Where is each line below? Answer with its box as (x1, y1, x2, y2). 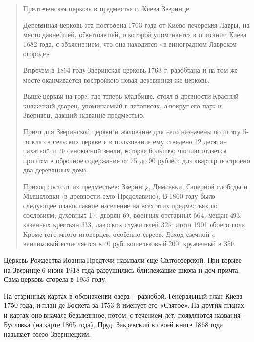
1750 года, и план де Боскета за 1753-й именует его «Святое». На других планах (4, 300, 245, 310)
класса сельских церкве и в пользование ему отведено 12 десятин (31, 136, 227, 146)
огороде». (23, 48, 51, 59)
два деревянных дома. (23, 165, 88, 175)
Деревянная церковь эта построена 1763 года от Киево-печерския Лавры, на (23, 20, 250, 30)
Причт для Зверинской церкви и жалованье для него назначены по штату (23, 126, 241, 136)
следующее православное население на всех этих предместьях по (23, 200, 218, 211)
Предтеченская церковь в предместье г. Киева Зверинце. (23, 3, 191, 13)
